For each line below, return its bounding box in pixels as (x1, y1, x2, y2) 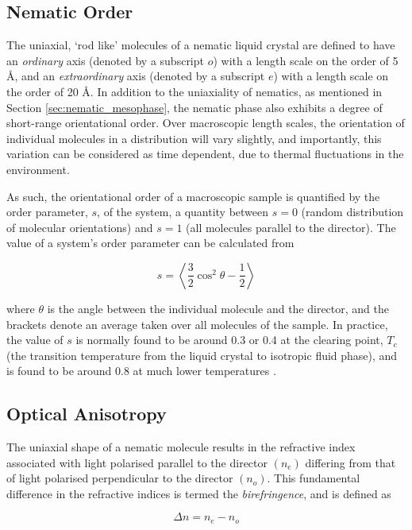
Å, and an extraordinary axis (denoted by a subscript (6, 68, 265, 84)
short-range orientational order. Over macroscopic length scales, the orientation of (6, 114, 405, 131)
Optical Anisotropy (6, 401, 167, 426)
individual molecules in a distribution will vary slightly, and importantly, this (6, 130, 382, 146)
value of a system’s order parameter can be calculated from (6, 234, 295, 251)
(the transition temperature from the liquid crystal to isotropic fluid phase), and (6, 346, 398, 363)
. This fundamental (267, 470, 360, 486)
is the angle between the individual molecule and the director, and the (47, 300, 389, 316)
